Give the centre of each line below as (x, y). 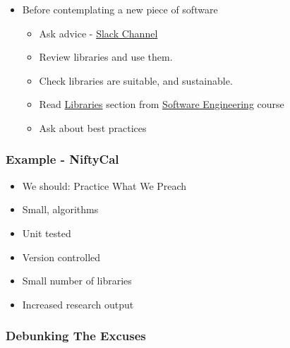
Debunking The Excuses (76, 336)
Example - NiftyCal (62, 159)
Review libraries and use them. (106, 57)
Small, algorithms (60, 209)
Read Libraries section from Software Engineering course (162, 104)
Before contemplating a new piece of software (120, 9)
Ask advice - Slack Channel (98, 33)
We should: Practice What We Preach (104, 185)
